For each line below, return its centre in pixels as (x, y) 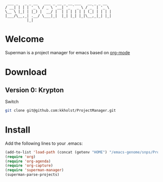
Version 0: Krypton (34, 90)
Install (18, 130)
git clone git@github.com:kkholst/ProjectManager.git (61, 110)
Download (26, 72)
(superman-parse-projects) (32, 175)
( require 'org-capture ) (29, 166)
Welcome (24, 39)
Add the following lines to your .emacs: (44, 143)
